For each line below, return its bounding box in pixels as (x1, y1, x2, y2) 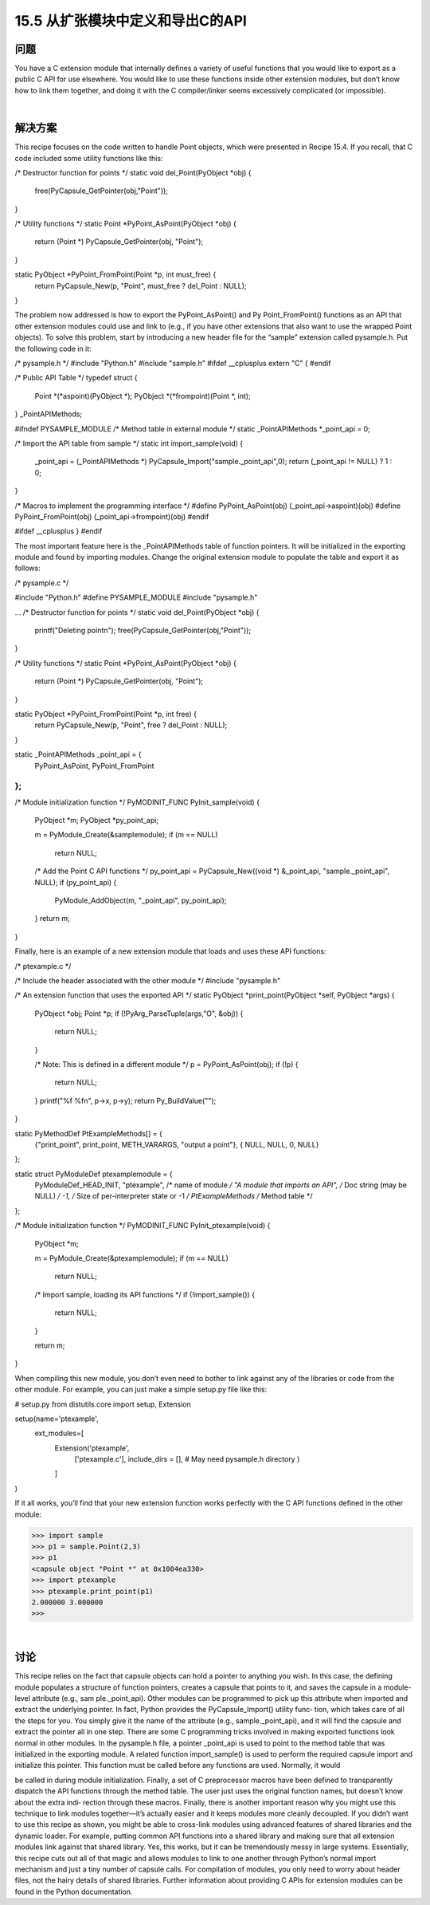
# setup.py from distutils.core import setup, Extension (14, 1399, 191, 1409)
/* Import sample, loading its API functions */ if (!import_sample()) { (34, 1289, 255, 1299)
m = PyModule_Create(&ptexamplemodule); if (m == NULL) (34, 1254, 229, 1263)
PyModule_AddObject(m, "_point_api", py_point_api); (54, 895, 227, 905)
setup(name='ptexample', (14, 1414, 99, 1423)
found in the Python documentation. (14, 1887, 133, 1896)
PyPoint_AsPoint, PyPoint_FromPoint (34, 761, 154, 770)
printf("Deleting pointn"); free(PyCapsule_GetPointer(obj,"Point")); (34, 626, 251, 636)
